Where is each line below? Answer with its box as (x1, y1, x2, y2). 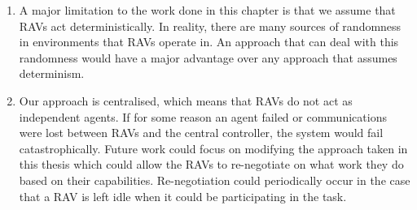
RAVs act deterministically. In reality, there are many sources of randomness (19, 17, 402, 34)
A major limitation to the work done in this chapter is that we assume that (19, 2, 396, 18)
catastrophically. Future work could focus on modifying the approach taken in (19, 139, 408, 156)
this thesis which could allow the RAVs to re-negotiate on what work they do (19, 156, 404, 173)
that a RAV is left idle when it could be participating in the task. (19, 187, 347, 204)
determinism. (19, 65, 85, 82)
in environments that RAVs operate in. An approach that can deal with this (19, 33, 399, 50)
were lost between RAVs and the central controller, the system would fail (19, 124, 384, 141)
